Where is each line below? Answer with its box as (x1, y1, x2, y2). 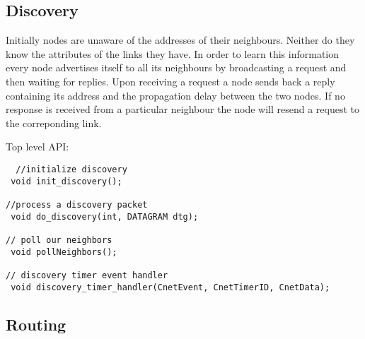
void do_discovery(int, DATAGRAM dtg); (11, 211, 199, 222)
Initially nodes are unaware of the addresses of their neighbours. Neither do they (6, 32, 355, 47)
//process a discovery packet (6, 199, 148, 210)
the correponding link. (6, 115, 102, 130)
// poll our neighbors (6, 234, 112, 245)
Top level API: (6, 139, 69, 154)
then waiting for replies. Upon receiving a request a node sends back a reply (6, 73, 335, 88)
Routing (6, 313, 66, 335)
